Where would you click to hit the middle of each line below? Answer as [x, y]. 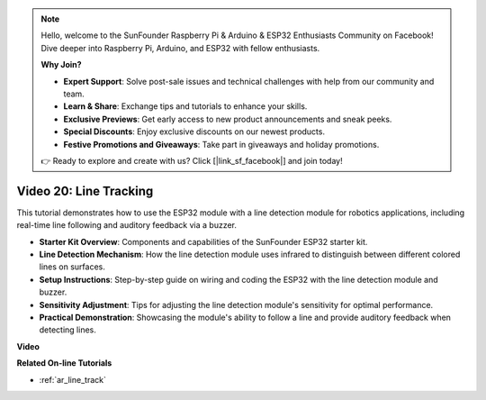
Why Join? [61, 65]
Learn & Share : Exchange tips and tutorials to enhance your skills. [185, 106]
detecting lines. [67, 330]
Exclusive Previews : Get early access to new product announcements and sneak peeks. [228, 119]
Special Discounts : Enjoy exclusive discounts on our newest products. [194, 132]
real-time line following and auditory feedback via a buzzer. [127, 225]
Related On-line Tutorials [64, 363]
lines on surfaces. [72, 267]
